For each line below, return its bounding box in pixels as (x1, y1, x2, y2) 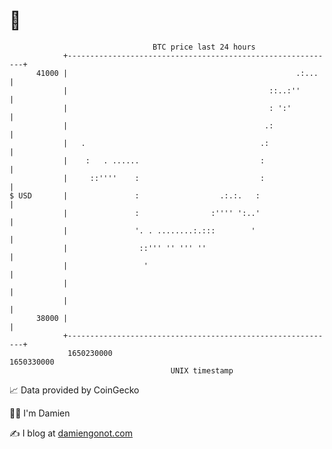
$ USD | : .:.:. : (9, 190, 261, 201)
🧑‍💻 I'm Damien (9, 407, 71, 419)
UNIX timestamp (170, 365, 234, 376)
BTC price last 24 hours (152, 42, 256, 52)
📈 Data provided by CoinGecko (9, 384, 140, 396)
